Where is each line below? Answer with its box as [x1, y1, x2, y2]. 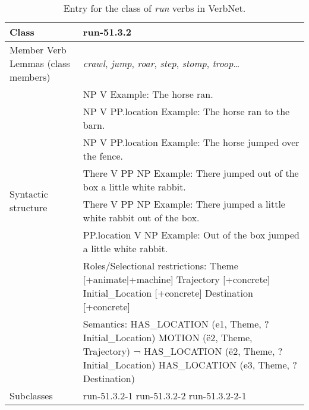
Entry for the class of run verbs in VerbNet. [63, 1, 246, 15]
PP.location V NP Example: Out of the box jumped [83, 228, 299, 241]
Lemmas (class [10, 56, 70, 70]
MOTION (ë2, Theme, [158, 330, 253, 344]
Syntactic [10, 186, 48, 201]
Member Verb [10, 43, 67, 56]
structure [10, 200, 48, 214]
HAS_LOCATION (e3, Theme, [158, 358, 289, 371]
